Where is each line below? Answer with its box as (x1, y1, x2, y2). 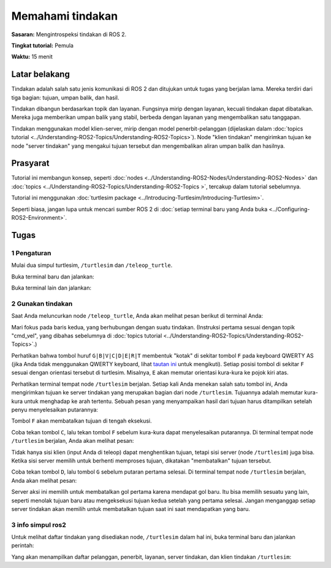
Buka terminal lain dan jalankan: (11, 284, 92, 291)
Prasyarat (11, 158, 50, 169)
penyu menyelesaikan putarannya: (11, 406, 98, 413)
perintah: (11, 542, 34, 549)
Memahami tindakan (11, 9, 118, 23)
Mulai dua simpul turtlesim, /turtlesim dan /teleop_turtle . (11, 261, 173, 269)
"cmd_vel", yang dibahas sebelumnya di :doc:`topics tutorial (11, 332, 162, 339)
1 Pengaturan (11, 248, 51, 257)
